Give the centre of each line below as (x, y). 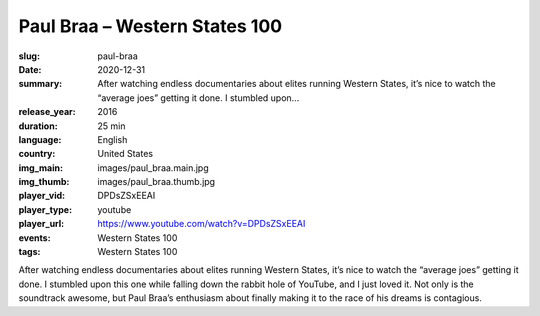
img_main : (41, 167)
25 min (111, 126)
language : (40, 139)
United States (125, 154)
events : (34, 237)
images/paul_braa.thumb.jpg (156, 182)
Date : (30, 69)
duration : (38, 126)
